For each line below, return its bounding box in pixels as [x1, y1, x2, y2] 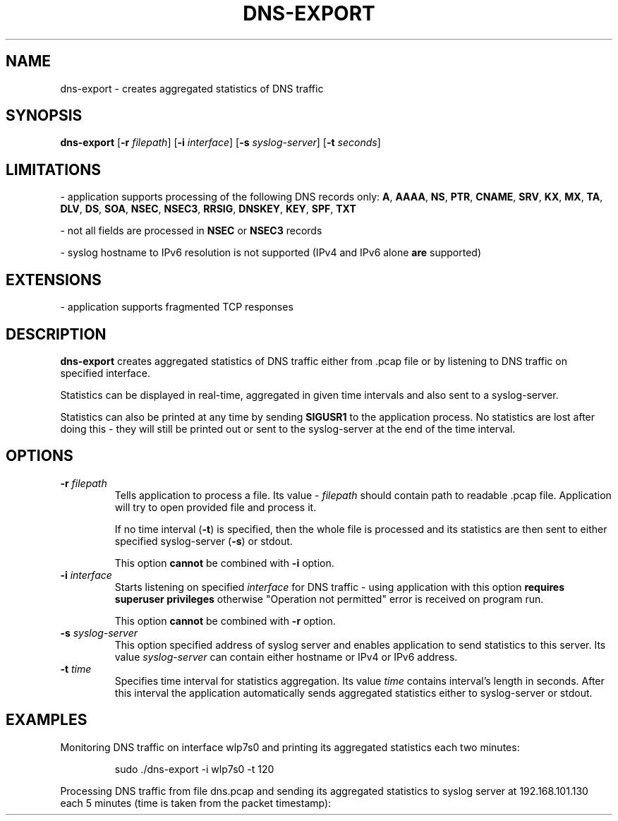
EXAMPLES [6, 711, 87, 729]
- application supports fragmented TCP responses [60, 301, 293, 313]
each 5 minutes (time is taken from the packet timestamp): [60, 796, 332, 809]
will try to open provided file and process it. [114, 501, 317, 513]
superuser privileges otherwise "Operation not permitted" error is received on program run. [114, 592, 544, 605]
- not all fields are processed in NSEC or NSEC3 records [60, 224, 322, 237]
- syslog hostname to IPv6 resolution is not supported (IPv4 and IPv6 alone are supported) [60, 246, 482, 259]
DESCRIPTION [6, 325, 107, 343]
